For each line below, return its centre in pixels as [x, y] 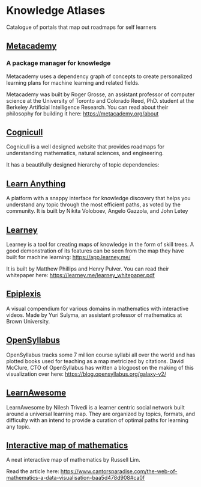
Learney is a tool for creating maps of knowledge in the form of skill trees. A [100, 245]
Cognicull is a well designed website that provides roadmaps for [85, 147]
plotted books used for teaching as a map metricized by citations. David [95, 361]
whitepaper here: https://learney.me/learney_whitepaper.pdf [80, 275]
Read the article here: [33, 471]
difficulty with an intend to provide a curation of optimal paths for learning [97, 420]
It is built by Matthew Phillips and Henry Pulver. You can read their [88, 269]
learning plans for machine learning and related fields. [73, 82]
